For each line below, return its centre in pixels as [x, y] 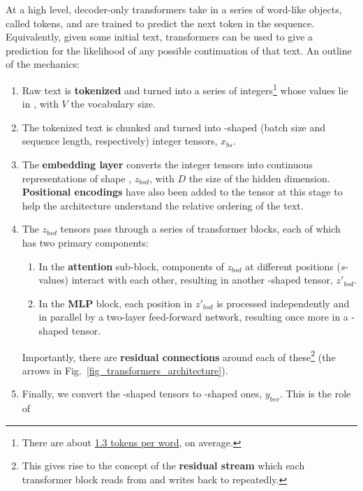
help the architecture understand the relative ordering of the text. [163, 205]
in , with [40, 104]
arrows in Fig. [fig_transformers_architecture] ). [125, 370]
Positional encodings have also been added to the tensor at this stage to [182, 192]
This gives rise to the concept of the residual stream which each [163, 466]
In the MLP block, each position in [116, 303]
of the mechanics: [43, 64]
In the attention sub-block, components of [131, 266]
